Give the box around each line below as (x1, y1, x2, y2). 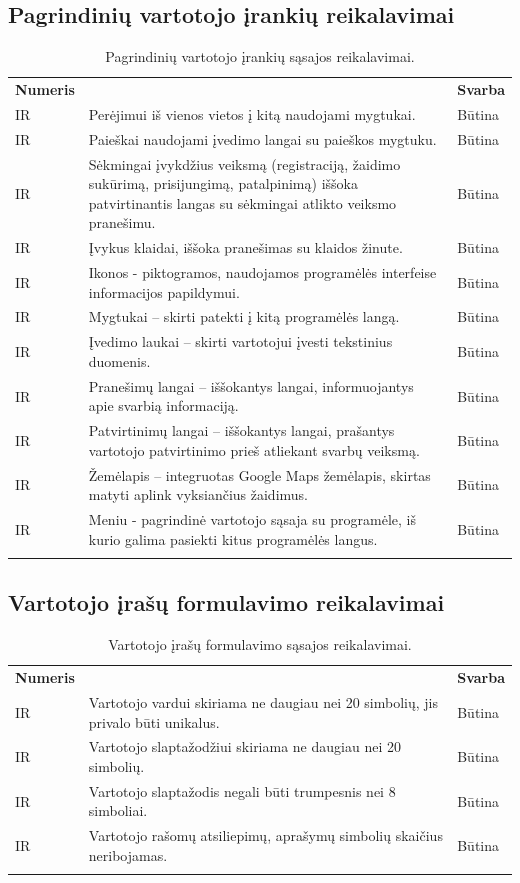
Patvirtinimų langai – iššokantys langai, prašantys (88, 420, 395, 441)
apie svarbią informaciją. (88, 395, 239, 416)
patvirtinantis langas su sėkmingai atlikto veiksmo (88, 192, 397, 213)
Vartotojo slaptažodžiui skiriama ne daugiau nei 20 (88, 736, 401, 757)
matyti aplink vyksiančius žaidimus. (88, 484, 308, 505)
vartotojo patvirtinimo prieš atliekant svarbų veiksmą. (88, 439, 420, 460)
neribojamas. (88, 844, 168, 865)
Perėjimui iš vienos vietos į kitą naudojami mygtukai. (88, 103, 416, 124)
